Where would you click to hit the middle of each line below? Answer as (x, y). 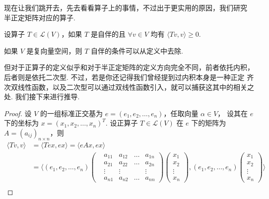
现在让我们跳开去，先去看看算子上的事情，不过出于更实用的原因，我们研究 (126, 7)
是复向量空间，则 (54, 50)
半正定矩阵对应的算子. (40, 17)
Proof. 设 (18, 113)
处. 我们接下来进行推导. (42, 97)
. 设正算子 (122, 123)
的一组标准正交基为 (72, 113)
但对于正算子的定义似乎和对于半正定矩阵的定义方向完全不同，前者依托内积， (129, 67)
